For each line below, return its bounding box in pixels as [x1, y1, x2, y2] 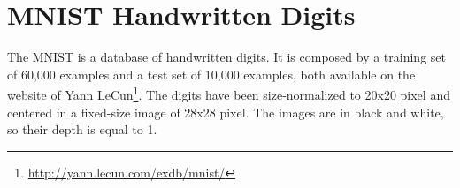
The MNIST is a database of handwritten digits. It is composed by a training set [7, 48, 446, 66]
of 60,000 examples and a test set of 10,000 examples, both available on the [7, 64, 416, 83]
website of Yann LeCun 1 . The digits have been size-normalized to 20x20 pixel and [7, 83, 450, 103]
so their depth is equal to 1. [7, 120, 157, 139]
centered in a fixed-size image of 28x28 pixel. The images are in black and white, [7, 102, 444, 121]
